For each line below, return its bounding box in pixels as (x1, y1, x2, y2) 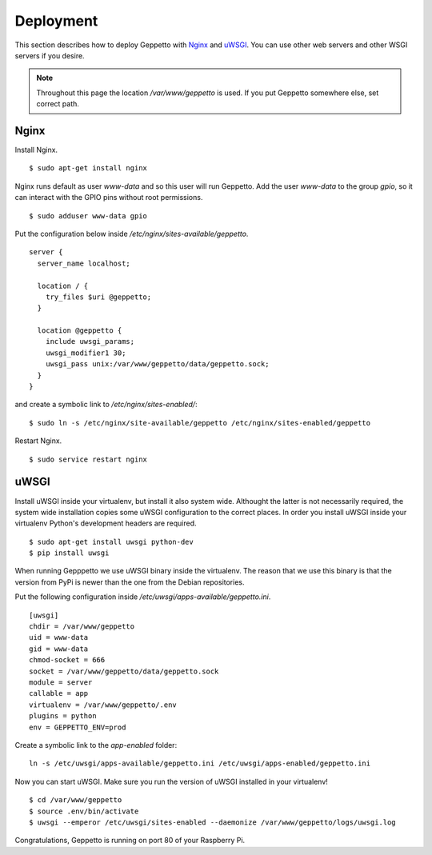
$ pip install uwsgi (29, 549, 110, 557)
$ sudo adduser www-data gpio (29, 211, 148, 220)
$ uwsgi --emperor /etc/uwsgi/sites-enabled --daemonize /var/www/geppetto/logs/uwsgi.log (29, 817, 396, 827)
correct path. (36, 99, 80, 109)
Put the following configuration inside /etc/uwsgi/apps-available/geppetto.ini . (14, 592, 271, 601)
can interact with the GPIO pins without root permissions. (14, 193, 203, 202)
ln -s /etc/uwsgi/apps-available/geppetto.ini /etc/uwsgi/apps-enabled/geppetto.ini (29, 759, 371, 768)
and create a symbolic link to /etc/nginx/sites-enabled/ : (14, 400, 198, 410)
